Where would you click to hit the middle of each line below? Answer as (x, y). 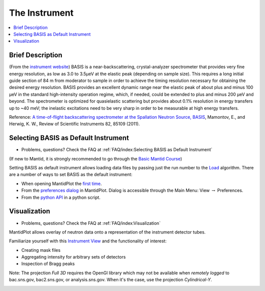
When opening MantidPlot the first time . (62, 184)
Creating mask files (41, 250)
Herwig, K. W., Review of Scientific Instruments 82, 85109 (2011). (74, 124)
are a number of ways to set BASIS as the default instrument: (71, 175)
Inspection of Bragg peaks (48, 264)
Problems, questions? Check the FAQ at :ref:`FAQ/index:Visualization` (91, 223)
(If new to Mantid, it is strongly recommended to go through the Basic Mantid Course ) (96, 159)
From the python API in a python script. (61, 197)
